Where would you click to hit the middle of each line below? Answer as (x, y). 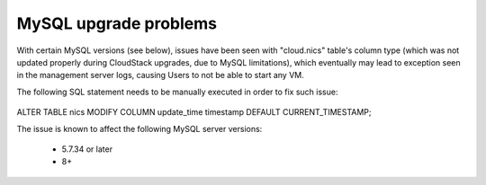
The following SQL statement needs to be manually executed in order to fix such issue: (177, 92)
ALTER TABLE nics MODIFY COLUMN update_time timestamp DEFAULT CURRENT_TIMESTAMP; (194, 112)
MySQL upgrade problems (117, 23)
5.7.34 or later (87, 149)
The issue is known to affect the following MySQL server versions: (139, 128)
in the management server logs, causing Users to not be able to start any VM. (161, 75)
